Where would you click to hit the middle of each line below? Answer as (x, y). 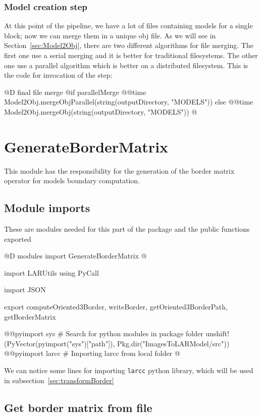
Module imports (47, 208)
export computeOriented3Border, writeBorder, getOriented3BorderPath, (116, 307)
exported (18, 239)
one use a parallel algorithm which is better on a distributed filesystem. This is (126, 65)
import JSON (25, 290)
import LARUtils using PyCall (51, 272)
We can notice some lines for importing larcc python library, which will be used (129, 370)
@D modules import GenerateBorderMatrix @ (75, 256)
